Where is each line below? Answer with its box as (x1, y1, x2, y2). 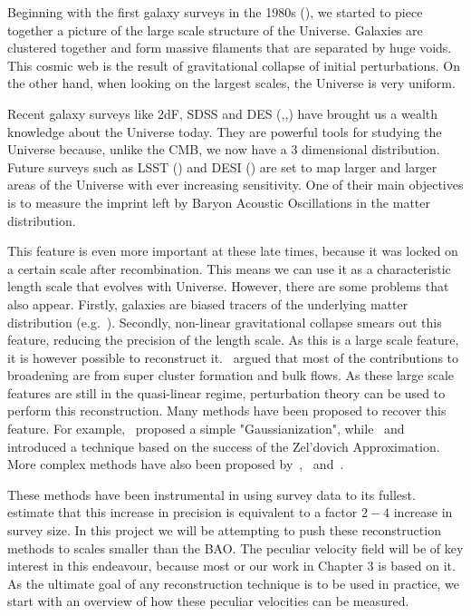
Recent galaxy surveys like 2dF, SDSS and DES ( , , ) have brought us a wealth (7, 103, 438, 122)
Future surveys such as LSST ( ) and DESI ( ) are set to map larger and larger (7, 157, 437, 176)
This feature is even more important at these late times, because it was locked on (7, 241, 458, 260)
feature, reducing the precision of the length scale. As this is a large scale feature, (7, 330, 459, 349)
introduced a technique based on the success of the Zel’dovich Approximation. (7, 436, 440, 455)
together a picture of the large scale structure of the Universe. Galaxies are (7, 20, 423, 39)
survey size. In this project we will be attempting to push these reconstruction (7, 521, 441, 540)
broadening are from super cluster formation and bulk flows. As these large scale (7, 366, 455, 385)
